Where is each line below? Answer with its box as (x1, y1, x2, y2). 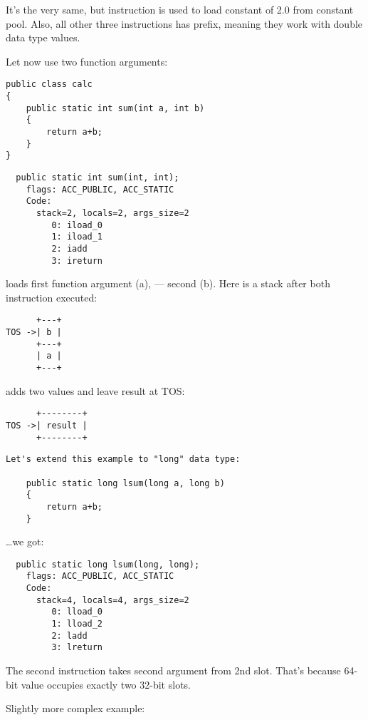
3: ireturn (51, 255, 103, 266)
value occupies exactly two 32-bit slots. (21, 677, 191, 691)
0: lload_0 (51, 607, 103, 617)
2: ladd (51, 630, 88, 641)
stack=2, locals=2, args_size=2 (36, 207, 189, 218)
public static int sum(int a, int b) (26, 103, 205, 113)
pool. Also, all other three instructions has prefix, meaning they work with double (6, 16, 363, 31)
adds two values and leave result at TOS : (6, 383, 185, 398)
